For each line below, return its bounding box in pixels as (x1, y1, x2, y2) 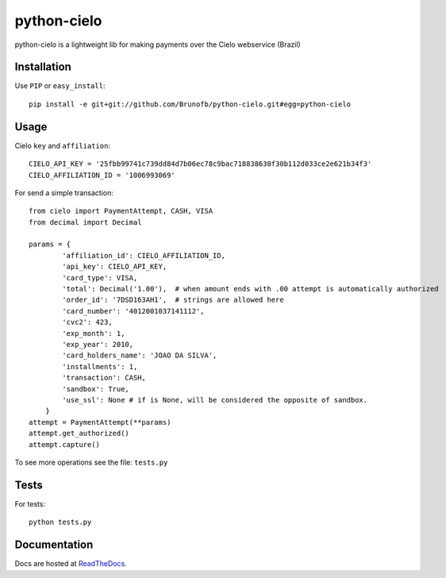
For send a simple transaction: (14, 187, 114, 198)
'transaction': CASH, (62, 373, 147, 383)
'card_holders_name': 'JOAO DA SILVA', (62, 351, 217, 360)
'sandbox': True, (62, 384, 130, 393)
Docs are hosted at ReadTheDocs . (14, 559, 127, 568)
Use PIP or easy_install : (14, 81, 106, 91)
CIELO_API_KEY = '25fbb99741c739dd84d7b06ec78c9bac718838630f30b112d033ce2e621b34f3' (29, 160, 372, 168)
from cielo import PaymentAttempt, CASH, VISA (29, 206, 213, 216)
